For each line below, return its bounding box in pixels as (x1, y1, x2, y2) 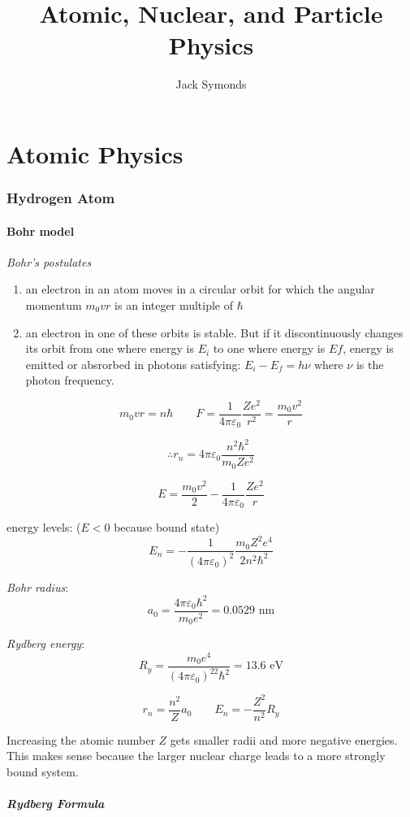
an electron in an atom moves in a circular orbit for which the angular (25, 280, 375, 298)
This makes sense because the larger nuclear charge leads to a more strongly (6, 747, 386, 764)
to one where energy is (213, 340, 326, 357)
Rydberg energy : (6, 635, 85, 652)
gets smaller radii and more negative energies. (170, 731, 398, 748)
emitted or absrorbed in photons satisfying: (25, 355, 241, 372)
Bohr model (6, 222, 75, 239)
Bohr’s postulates (6, 253, 92, 270)
